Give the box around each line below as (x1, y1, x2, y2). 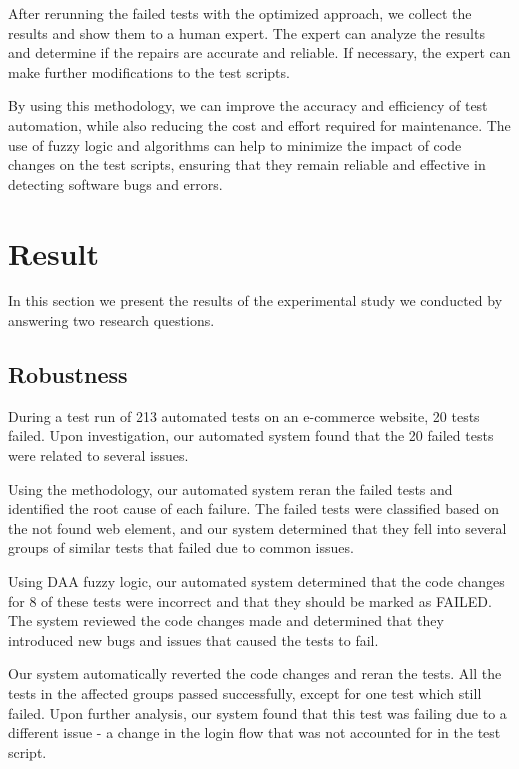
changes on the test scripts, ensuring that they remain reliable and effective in (8, 154, 486, 175)
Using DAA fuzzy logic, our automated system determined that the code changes (8, 571, 505, 592)
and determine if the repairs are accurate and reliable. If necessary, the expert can (8, 42, 511, 63)
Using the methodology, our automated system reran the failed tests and (8, 478, 453, 499)
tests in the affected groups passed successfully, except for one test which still (8, 682, 482, 703)
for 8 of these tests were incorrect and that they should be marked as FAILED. (8, 590, 492, 611)
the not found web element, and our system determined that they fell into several (8, 517, 507, 538)
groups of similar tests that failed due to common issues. (8, 537, 354, 558)
